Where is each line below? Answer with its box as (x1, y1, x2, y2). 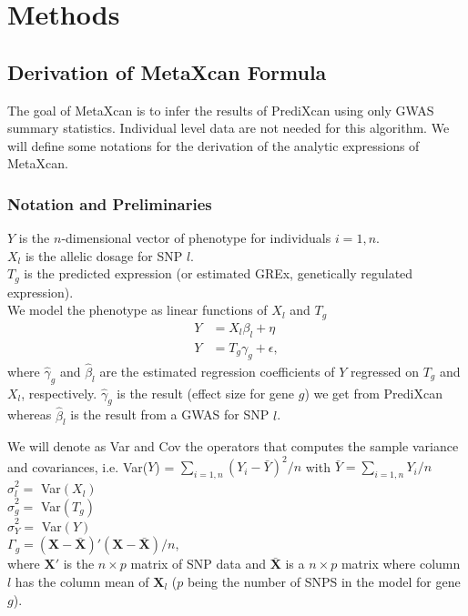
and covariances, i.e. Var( (7, 457, 148, 476)
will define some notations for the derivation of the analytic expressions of (7, 136, 420, 155)
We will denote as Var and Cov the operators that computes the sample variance (7, 437, 459, 456)
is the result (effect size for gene (117, 383, 295, 402)
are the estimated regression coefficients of (99, 361, 335, 380)
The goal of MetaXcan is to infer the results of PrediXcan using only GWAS (7, 100, 434, 119)
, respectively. (21, 383, 97, 402)
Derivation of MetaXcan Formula (7, 57, 327, 86)
